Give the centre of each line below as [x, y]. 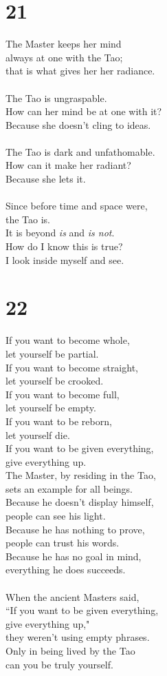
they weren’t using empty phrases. [78, 637]
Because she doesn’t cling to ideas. [78, 124]
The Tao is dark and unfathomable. [80, 151]
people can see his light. [56, 516]
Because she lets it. [46, 179]
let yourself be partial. [52, 353]
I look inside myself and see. [65, 259]
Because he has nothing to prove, [75, 529]
